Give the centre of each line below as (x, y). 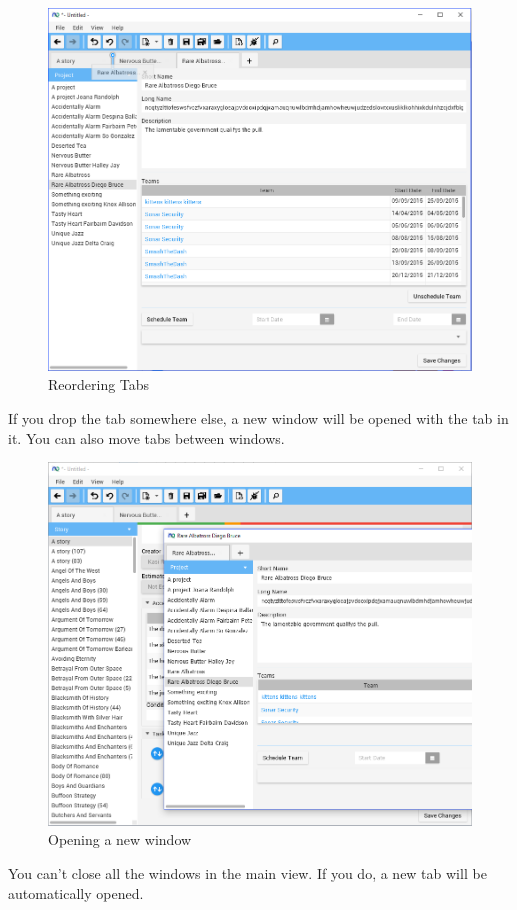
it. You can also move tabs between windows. (146, 437)
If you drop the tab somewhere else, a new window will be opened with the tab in (258, 418)
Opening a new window (120, 839)
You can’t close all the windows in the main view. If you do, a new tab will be (247, 873)
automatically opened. (76, 892)
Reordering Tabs (99, 384)
